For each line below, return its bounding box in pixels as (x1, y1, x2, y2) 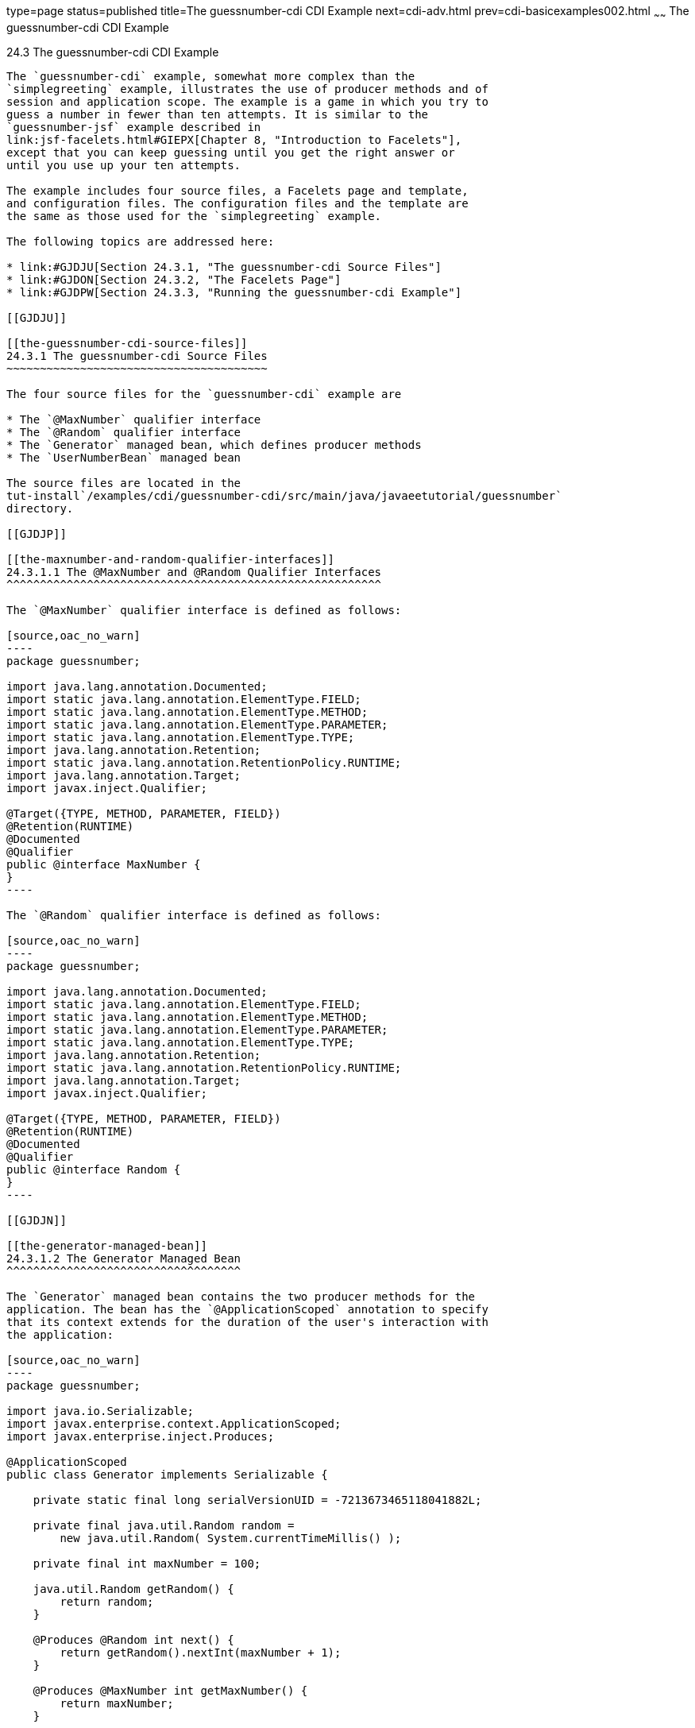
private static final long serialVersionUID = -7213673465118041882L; (33, 1493, 482, 1506)
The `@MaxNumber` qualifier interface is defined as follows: (6, 603, 402, 617)
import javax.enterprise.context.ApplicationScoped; (6, 1417, 342, 1430)
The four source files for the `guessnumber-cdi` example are (6, 387, 402, 400)
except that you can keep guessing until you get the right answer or (6, 145, 455, 159)
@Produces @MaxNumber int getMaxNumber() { (33, 1684, 308, 1697)
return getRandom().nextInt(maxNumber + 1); (60, 1645, 342, 1659)
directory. (6, 501, 74, 515)
